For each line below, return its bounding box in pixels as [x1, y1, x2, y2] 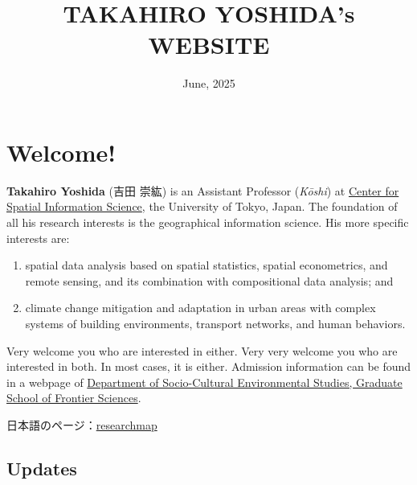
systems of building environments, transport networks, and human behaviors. [25, 315, 406, 331]
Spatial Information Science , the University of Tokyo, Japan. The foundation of [6, 198, 398, 215]
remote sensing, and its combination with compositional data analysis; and [25, 272, 394, 289]
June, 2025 [182, 75, 235, 92]
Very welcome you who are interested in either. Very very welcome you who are [6, 342, 398, 359]
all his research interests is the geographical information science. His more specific [6, 214, 409, 231]
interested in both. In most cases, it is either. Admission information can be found [6, 358, 411, 375]
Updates [6, 455, 77, 480]
